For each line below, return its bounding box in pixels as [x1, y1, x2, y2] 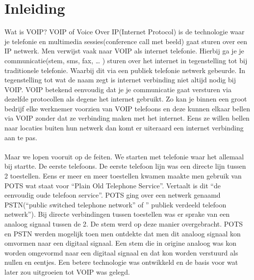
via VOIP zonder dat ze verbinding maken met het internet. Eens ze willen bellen [4, 113, 250, 123]
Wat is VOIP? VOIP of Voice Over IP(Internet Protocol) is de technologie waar [4, 26, 245, 37]
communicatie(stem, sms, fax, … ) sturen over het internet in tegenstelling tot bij [4, 55, 248, 65]
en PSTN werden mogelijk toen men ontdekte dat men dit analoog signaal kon [4, 228, 241, 238]
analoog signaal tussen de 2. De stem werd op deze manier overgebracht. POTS [4, 219, 243, 229]
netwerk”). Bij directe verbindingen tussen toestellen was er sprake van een [4, 209, 230, 219]
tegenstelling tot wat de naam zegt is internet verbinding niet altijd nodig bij [4, 75, 236, 85]
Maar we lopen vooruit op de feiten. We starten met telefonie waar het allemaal [4, 151, 244, 161]
